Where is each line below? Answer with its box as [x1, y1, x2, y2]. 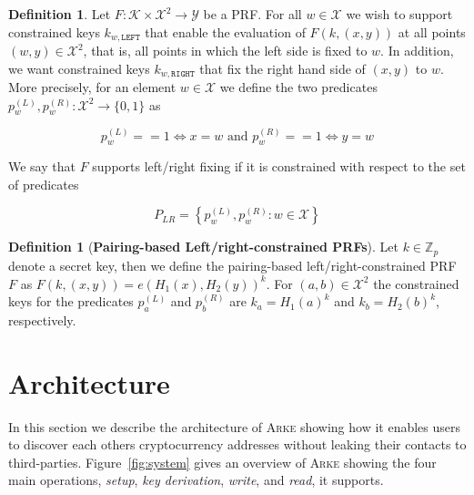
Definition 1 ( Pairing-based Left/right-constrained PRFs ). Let [8, 237, 398, 256]
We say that [8, 157, 76, 176]
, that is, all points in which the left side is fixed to [83, 41, 368, 60]
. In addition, [380, 41, 454, 60]
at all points [398, 22, 466, 41]
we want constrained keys [8, 58, 150, 77]
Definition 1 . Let [8, 5, 111, 23]
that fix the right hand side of [199, 58, 366, 77]
